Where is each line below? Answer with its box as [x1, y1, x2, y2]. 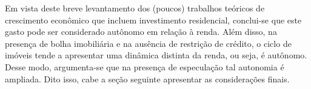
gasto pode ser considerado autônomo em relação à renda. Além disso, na [5, 25, 277, 38]
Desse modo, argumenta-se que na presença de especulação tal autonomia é [5, 60, 284, 73]
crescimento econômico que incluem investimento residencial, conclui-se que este [5, 13, 302, 26]
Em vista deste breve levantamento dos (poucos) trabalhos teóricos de [5, 2, 265, 14]
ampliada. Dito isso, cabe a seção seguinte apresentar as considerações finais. [5, 72, 290, 85]
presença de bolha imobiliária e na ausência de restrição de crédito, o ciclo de [5, 37, 292, 49]
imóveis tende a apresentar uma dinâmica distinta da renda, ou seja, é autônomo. [5, 49, 307, 61]
